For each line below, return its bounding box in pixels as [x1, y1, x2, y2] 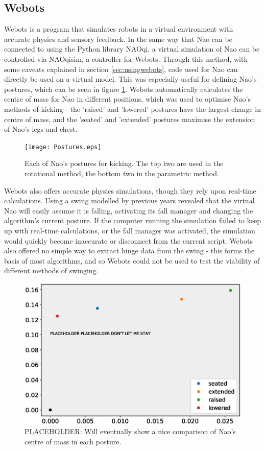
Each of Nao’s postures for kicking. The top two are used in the [25, 158, 224, 169]
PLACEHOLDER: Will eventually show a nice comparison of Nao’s [25, 426, 236, 437]
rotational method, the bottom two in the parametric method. [25, 168, 219, 178]
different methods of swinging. [4, 265, 99, 276]
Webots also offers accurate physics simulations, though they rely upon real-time [4, 185, 256, 196]
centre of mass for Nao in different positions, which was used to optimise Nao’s [4, 93, 251, 104]
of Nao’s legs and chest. [4, 124, 78, 134]
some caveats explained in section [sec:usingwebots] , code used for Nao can [4, 63, 238, 74]
